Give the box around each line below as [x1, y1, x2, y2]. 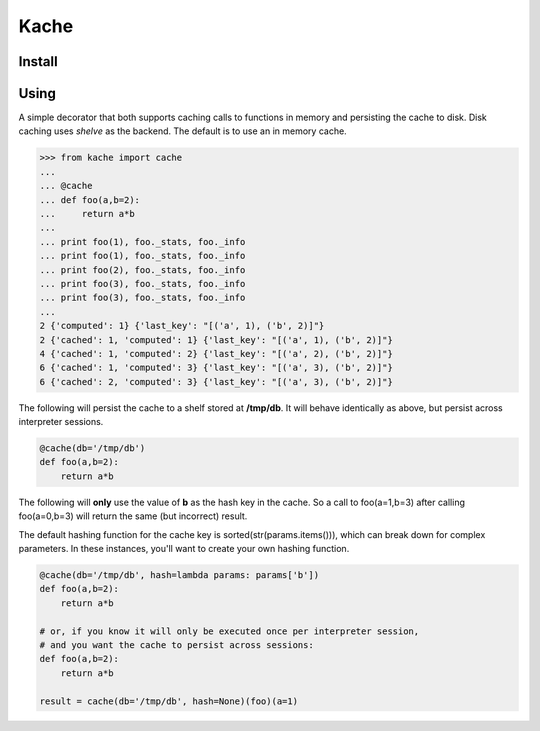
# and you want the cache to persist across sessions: [39, 639, 314, 650]
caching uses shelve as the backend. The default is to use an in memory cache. [18, 125, 347, 137]
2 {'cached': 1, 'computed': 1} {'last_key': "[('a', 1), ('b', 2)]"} [39, 334, 394, 345]
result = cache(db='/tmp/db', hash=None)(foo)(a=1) [39, 695, 299, 707]
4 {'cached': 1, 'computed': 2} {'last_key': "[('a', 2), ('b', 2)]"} [39, 348, 394, 359]
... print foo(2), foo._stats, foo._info [39, 264, 246, 275]
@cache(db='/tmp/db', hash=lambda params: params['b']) [39, 569, 320, 580]
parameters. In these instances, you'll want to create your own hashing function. [18, 543, 350, 554]
